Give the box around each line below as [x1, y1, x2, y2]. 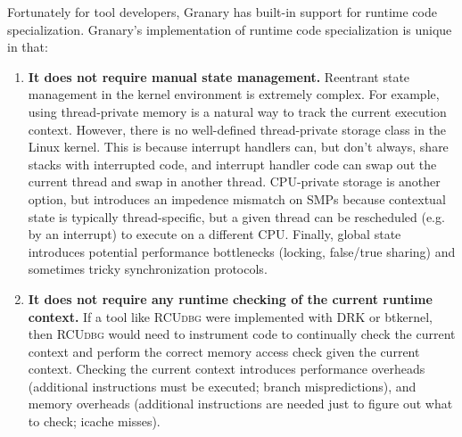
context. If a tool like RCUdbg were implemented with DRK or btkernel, [28, 307, 433, 326]
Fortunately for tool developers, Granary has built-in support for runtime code [7, 3, 437, 21]
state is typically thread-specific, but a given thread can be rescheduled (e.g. [28, 207, 445, 226]
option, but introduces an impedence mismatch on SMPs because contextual [28, 189, 446, 208]
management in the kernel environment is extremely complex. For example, [28, 85, 440, 103]
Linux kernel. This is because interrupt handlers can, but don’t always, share [28, 137, 449, 156]
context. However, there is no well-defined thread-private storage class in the [28, 120, 447, 138]
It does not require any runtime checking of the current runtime [28, 289, 433, 308]
